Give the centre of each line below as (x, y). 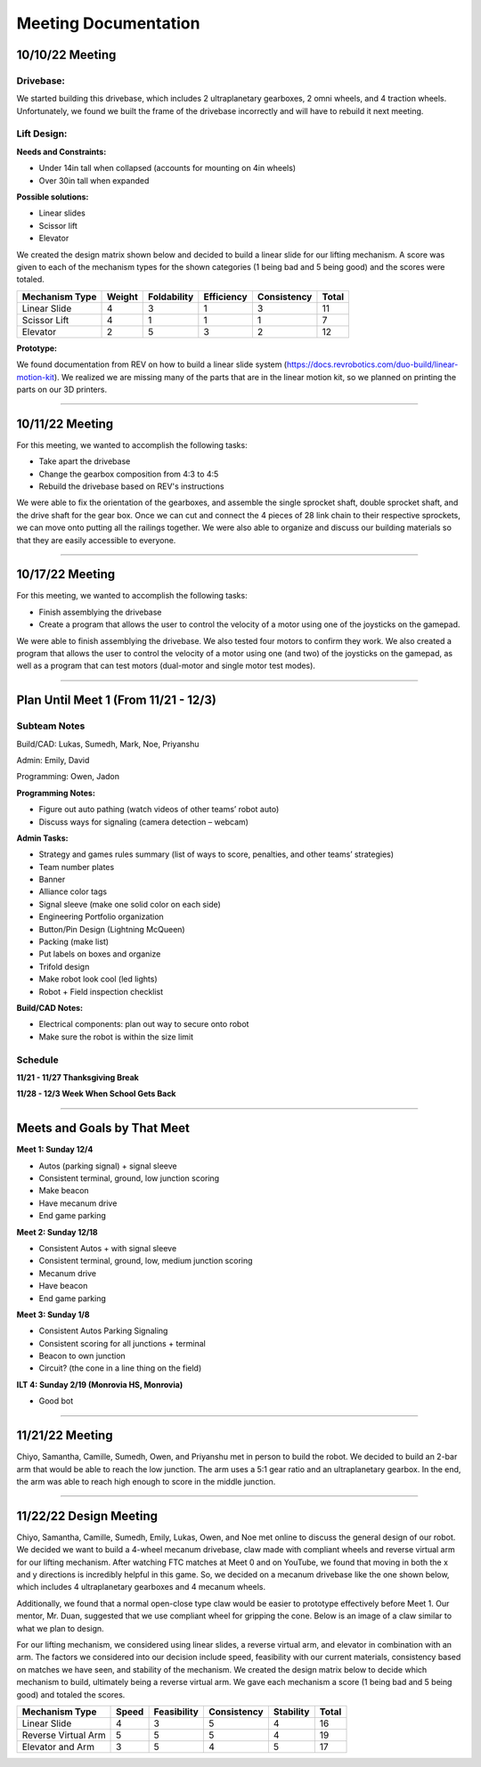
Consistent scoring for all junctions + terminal (122, 1343)
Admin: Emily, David (53, 760)
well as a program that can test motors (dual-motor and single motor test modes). (166, 666)
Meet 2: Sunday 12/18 (57, 1232)
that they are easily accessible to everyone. (96, 540)
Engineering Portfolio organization (101, 916)
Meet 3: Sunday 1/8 (53, 1315)
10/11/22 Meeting (65, 423)
